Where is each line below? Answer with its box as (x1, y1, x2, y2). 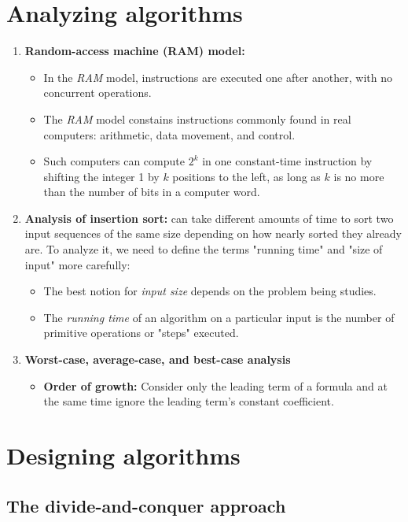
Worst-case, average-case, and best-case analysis (24, 351, 291, 368)
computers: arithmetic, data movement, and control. (43, 126, 296, 143)
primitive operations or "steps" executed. (43, 324, 239, 341)
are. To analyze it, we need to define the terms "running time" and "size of (24, 241, 383, 257)
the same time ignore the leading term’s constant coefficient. (43, 393, 334, 409)
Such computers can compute (43, 153, 185, 169)
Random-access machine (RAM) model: (24, 43, 245, 59)
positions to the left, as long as (172, 168, 321, 184)
